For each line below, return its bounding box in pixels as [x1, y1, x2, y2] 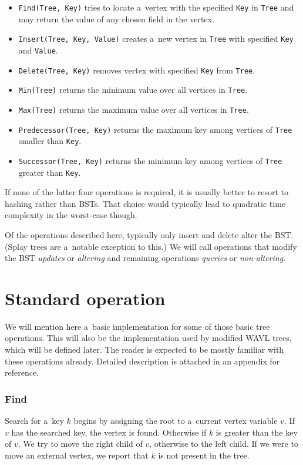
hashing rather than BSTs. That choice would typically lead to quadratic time [5, 197, 286, 209]
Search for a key [5, 414, 64, 427]
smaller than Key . [18, 135, 82, 147]
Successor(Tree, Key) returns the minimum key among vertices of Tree [18, 154, 282, 166]
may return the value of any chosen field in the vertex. [18, 12, 214, 25]
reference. [5, 366, 39, 379]
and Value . [18, 44, 58, 56]
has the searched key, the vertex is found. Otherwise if [11, 426, 207, 438]
